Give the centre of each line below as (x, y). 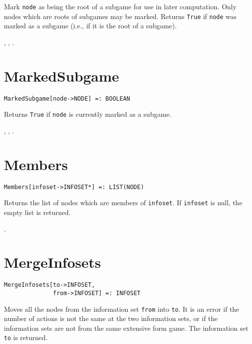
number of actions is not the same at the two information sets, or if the (111, 318)
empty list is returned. (37, 212)
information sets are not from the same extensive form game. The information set (126, 328)
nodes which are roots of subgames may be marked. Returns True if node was (120, 16)
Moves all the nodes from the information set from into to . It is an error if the (122, 309)
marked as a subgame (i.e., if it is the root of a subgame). (91, 26)
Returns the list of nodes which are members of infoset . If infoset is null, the (123, 203)
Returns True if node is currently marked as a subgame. (88, 114)
